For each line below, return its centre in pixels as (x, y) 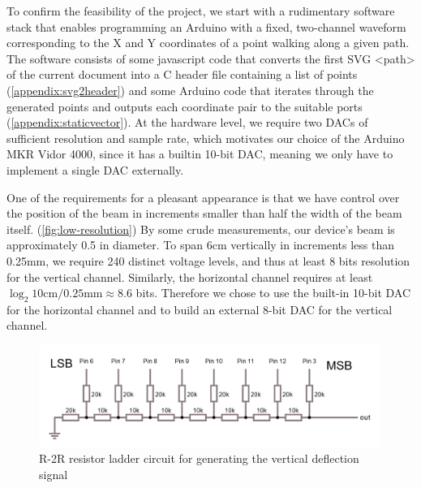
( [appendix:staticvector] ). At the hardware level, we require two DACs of (187, 122)
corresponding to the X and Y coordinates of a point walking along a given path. (208, 43)
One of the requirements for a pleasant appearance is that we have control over (203, 197)
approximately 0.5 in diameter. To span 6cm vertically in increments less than (201, 245)
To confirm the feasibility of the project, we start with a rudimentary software (201, 11)
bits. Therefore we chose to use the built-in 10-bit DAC (273, 293)
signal (54, 474)
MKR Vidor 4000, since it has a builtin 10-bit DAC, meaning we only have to (200, 154)
